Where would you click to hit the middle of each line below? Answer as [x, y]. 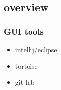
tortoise [26, 65]
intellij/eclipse [36, 49]
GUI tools [24, 31]
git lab [25, 82]
